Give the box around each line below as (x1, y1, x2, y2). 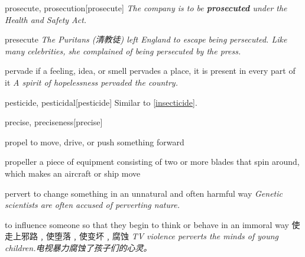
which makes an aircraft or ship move (5, 167, 141, 179)
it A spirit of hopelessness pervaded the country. (5, 76, 178, 88)
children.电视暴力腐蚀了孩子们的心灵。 (5, 241, 152, 253)
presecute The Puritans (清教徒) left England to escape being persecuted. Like (5, 33, 287, 45)
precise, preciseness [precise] (5, 116, 103, 128)
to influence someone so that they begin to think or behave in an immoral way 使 (5, 218, 300, 230)
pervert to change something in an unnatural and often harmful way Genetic (5, 187, 283, 199)
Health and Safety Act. (5, 13, 87, 25)
